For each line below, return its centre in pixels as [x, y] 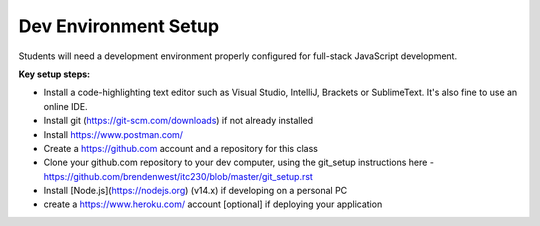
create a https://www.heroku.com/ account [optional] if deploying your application [213, 204]
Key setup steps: [54, 74]
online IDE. [66, 106]
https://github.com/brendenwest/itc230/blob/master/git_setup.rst [178, 176]
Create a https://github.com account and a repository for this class [181, 148]
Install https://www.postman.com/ [113, 134]
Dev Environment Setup [119, 26]
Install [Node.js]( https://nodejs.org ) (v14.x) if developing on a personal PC [195, 191]
